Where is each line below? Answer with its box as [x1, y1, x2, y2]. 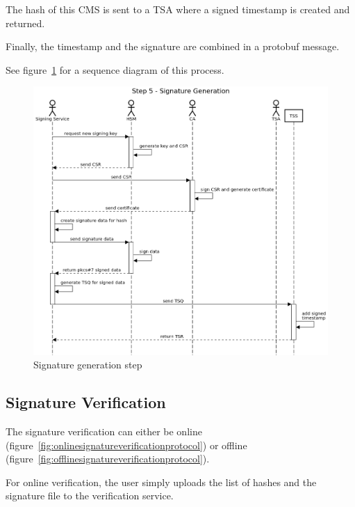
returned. [6, 15, 45, 30]
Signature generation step [33, 357, 142, 372]
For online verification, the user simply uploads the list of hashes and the [6, 474, 317, 489]
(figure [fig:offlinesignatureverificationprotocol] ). [6, 451, 210, 466]
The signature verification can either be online [6, 423, 202, 438]
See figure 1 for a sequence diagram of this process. [6, 62, 224, 77]
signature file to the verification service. [6, 488, 174, 503]
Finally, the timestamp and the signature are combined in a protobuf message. [6, 39, 340, 54]
